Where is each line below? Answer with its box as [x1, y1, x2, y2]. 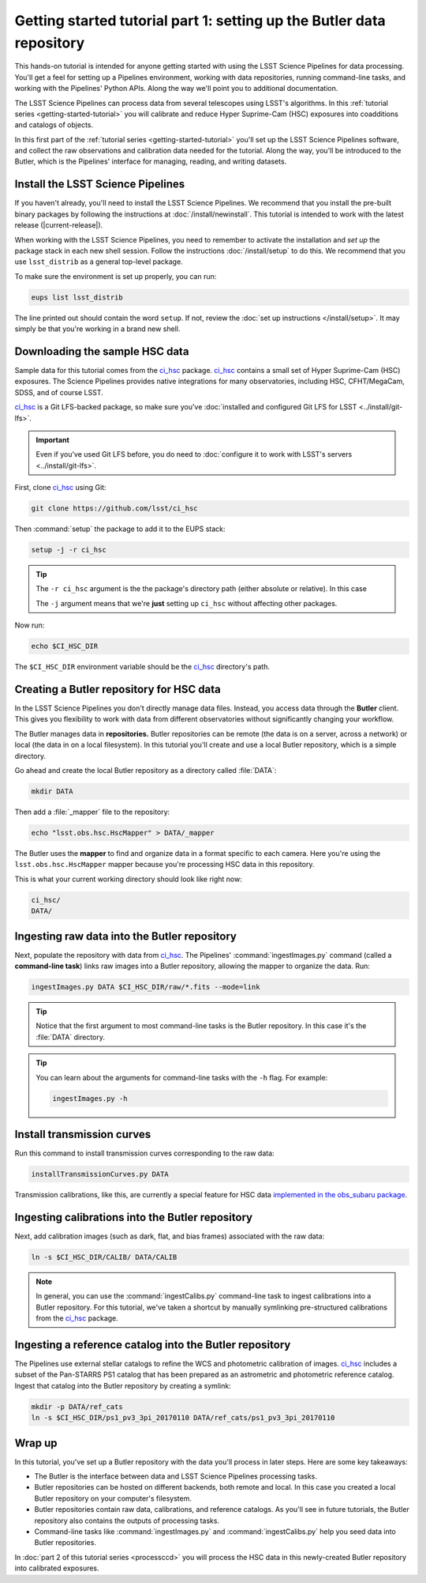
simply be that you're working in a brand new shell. [14, 324, 181, 334]
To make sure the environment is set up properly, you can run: [14, 271, 217, 281]
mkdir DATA [31, 787, 73, 796]
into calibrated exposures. [14, 1563, 99, 1573]
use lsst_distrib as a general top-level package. [14, 257, 183, 266]
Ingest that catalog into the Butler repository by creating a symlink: [14, 1381, 232, 1390]
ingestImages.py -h [52, 1094, 128, 1102]
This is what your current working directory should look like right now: [14, 874, 242, 884]
